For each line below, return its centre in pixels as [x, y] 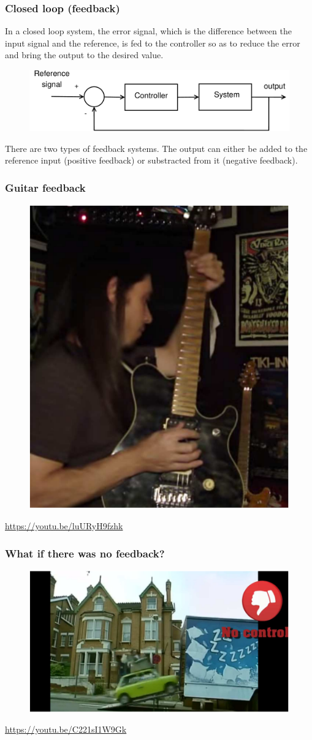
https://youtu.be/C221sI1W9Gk [66, 729]
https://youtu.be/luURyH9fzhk [64, 525]
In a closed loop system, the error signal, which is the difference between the [148, 31]
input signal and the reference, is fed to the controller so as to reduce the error [153, 43]
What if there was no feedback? [85, 553]
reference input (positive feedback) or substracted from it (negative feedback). [151, 160]
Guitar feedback [45, 187]
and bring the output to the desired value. [84, 55]
